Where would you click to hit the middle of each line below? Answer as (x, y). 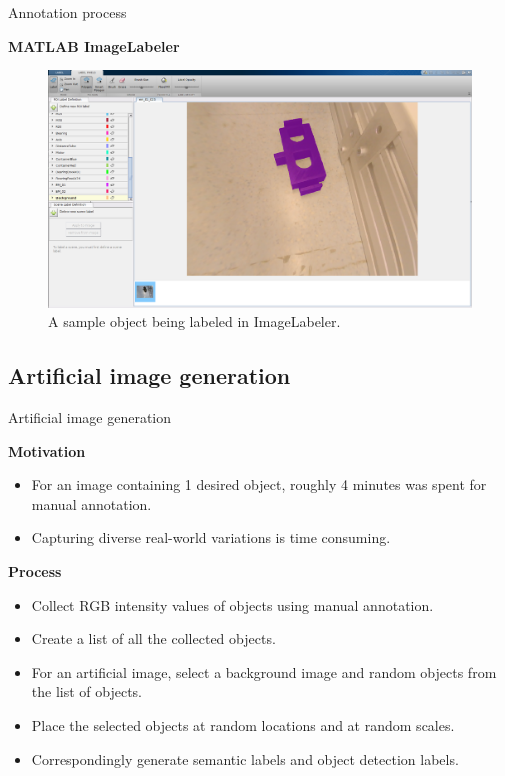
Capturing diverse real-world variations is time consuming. (211, 537)
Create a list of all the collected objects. (153, 638)
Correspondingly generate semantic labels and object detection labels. (245, 758)
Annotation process (67, 12)
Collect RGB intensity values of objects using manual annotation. (232, 604)
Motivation (47, 450)
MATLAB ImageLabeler (94, 45)
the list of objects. (87, 691)
